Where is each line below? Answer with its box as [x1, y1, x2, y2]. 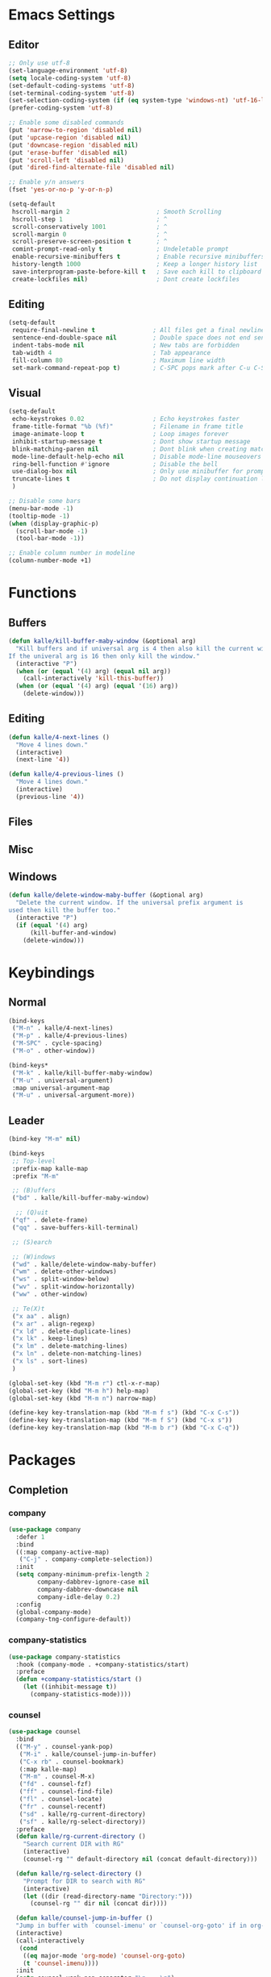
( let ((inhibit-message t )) [23, 1683, 117, 1691]
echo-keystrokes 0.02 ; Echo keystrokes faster [11, 415, 240, 423]
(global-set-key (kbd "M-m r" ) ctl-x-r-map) [8, 1379, 161, 1388]
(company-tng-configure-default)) [15, 1615, 131, 1624]
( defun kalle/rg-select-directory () [15, 1869, 143, 1878]
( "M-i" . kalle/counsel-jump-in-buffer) [19, 1750, 157, 1758]
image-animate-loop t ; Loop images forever [11, 430, 229, 438]
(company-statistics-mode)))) [29, 1691, 131, 1699]
